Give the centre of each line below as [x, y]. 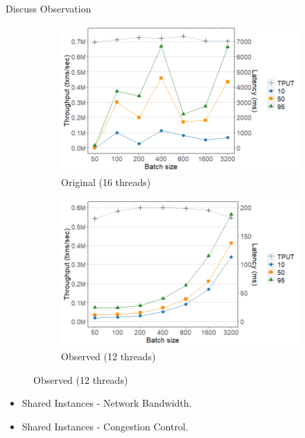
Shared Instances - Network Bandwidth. [107, 403]
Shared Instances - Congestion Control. [105, 426]
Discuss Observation [49, 8]
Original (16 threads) [106, 182]
